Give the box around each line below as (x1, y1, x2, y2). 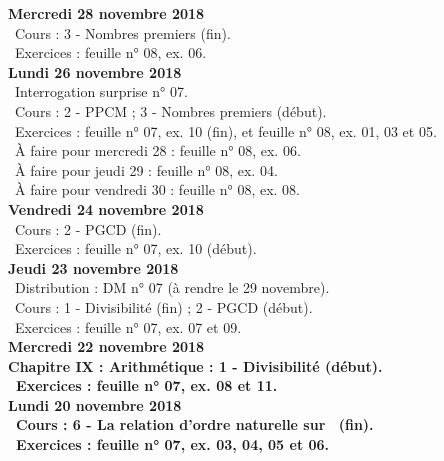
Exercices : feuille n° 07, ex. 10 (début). (14, 238, 257, 259)
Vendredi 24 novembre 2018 (8, 198, 204, 219)
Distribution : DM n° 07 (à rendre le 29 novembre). (14, 277, 330, 298)
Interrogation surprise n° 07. (14, 81, 188, 102)
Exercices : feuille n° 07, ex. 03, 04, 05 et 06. (16, 434, 330, 455)
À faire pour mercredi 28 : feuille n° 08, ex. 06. (14, 140, 301, 161)
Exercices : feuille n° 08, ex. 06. (14, 42, 207, 63)
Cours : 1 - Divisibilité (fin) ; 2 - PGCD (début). (14, 296, 313, 317)
